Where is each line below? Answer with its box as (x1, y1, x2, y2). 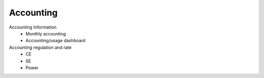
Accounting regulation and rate (9, 44, 72, 50)
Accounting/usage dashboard (25, 38, 86, 44)
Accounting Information (9, 24, 57, 30)
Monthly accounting (25, 31, 66, 36)
